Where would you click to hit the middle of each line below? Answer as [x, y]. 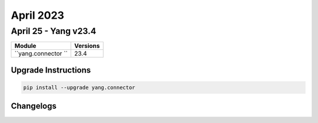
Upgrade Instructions [51, 70]
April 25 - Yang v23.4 [54, 31]
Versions [87, 46]
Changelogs [34, 106]
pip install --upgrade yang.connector [79, 88]
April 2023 [38, 15]
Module [25, 46]
